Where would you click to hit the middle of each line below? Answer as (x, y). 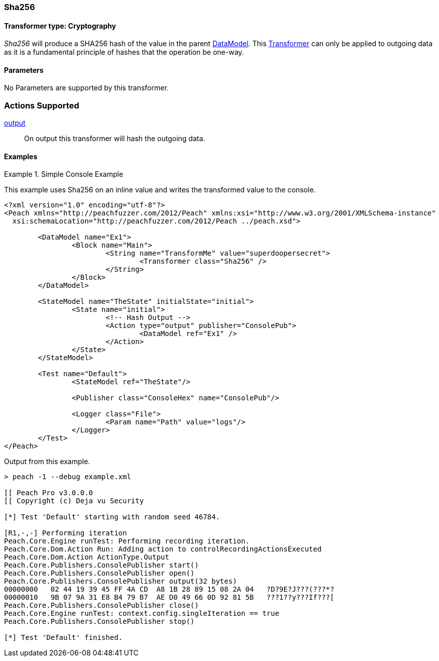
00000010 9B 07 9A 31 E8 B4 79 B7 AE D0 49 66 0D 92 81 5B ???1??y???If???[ (169, 597)
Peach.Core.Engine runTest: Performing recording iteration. (127, 541)
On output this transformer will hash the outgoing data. (115, 139)
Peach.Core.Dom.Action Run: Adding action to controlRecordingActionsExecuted (163, 549)
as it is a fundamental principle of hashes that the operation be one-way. (124, 52)
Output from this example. (47, 462)
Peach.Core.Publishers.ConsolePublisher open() (99, 573)
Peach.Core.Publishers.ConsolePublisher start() (101, 565)
